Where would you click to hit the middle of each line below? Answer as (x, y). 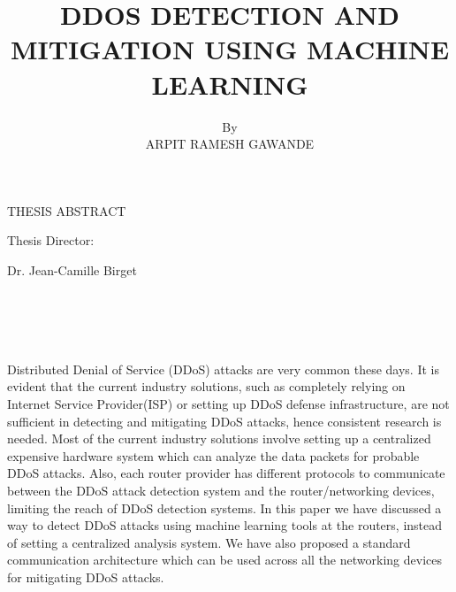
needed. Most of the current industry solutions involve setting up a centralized (219, 438)
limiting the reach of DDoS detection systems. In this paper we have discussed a (224, 507)
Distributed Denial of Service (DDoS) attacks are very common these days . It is (223, 369)
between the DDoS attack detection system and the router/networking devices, (221, 490)
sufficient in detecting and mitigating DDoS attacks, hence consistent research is (224, 421)
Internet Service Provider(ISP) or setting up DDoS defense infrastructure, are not (228, 404)
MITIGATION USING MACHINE (230, 49)
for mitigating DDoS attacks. (86, 577)
